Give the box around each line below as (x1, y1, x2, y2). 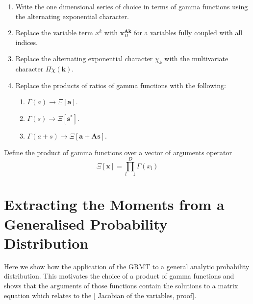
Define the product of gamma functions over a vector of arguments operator (4, 147, 232, 157)
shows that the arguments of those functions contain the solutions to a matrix (4, 280, 238, 290)
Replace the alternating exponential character (15, 53, 153, 64)
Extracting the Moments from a (4, 194, 225, 214)
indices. (15, 37, 38, 47)
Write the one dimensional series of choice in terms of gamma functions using (15, 1, 248, 11)
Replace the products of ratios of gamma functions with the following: (15, 80, 226, 90)
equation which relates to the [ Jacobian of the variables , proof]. (4, 290, 197, 300)
